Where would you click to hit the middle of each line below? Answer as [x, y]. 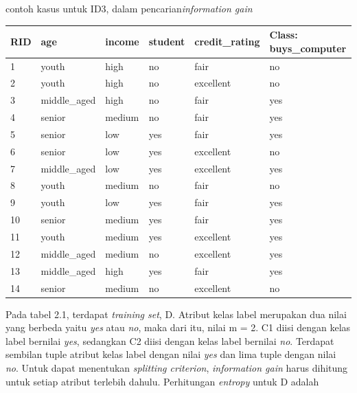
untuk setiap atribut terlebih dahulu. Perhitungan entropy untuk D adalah [162, 381]
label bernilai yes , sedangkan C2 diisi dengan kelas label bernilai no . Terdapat [170, 340]
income [122, 41]
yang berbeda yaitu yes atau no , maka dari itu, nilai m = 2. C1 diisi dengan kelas [178, 327]
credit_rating [227, 41]
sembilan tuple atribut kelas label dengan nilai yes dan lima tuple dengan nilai [171, 354]
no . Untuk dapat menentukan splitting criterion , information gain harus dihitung [177, 367]
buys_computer [308, 48]
